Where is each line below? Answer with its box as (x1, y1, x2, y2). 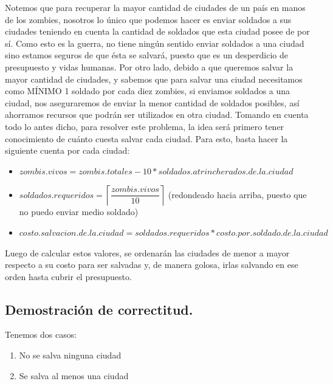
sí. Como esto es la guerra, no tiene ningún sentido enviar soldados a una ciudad (5, 36, 304, 49)
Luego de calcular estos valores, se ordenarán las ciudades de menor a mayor (5, 246, 290, 259)
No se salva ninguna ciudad (19, 349, 122, 362)
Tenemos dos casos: (5, 328, 77, 341)
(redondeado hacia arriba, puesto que (168, 188, 307, 201)
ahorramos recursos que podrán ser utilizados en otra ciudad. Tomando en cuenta (5, 108, 309, 121)
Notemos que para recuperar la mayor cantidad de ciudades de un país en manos (5, 1, 306, 13)
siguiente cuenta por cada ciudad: (5, 144, 130, 157)
